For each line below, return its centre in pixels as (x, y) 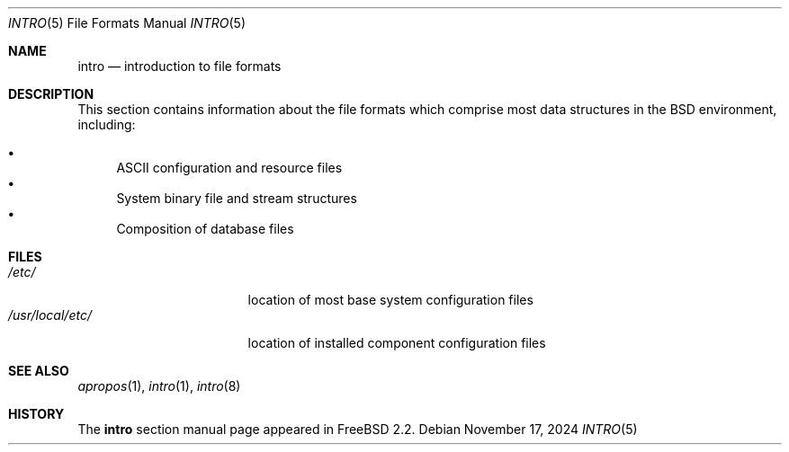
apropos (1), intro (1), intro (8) (159, 386)
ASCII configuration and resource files (229, 168)
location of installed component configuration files (397, 343)
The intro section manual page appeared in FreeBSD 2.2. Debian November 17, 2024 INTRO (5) (358, 429)
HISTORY (36, 414)
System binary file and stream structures (237, 198)
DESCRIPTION (51, 94)
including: (107, 124)
